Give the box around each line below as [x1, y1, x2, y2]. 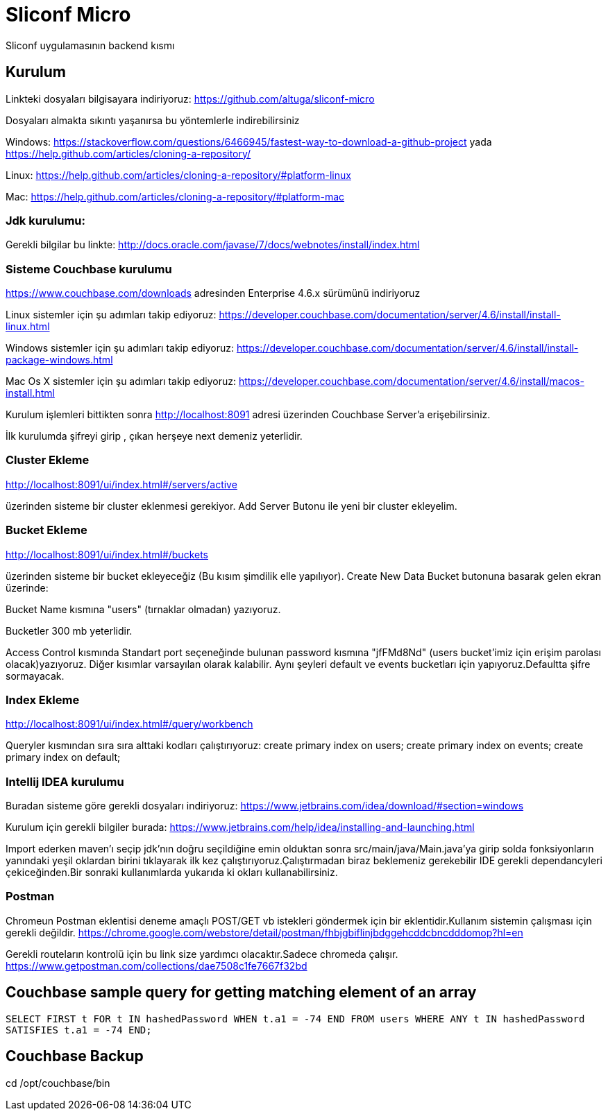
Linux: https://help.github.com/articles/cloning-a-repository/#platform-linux [6, 169, 351, 181]
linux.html [6, 320, 50, 333]
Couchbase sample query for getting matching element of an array [6, 984, 477, 1002]
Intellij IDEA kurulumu [6, 774, 124, 789]
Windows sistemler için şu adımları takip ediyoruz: [6, 342, 234, 354]
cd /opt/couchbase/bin [6, 1076, 110, 1089]
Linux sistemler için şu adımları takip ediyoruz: [6, 309, 217, 321]
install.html [6, 387, 55, 400]
